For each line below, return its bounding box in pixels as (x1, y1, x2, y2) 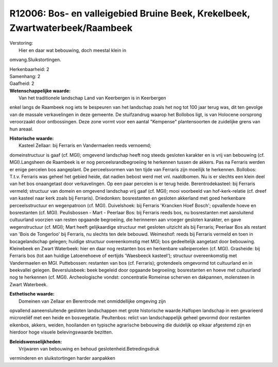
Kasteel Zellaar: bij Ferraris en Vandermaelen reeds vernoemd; (19, 142, 151, 149)
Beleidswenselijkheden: (9, 338, 62, 344)
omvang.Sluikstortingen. (9, 57, 61, 63)
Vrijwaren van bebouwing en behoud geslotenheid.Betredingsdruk (19, 345, 160, 352)
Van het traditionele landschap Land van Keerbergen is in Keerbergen (19, 95, 166, 101)
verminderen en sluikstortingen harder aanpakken (9, 355, 115, 361)
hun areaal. (9, 126, 33, 132)
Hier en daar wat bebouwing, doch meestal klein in (19, 47, 127, 53)
